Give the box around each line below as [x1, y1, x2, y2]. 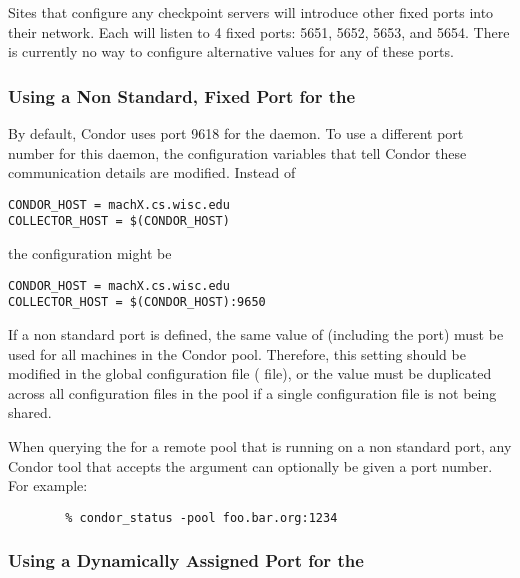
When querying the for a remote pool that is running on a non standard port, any [8, 435, 512, 456]
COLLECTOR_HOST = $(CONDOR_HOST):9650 [8, 295, 266, 310]
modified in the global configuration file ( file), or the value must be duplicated [8, 363, 492, 384]
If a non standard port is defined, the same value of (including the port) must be [8, 324, 504, 344]
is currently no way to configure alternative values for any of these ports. [8, 41, 454, 62]
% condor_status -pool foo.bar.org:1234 [65, 510, 338, 525]
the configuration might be [8, 243, 172, 264]
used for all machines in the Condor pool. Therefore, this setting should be [8, 343, 466, 364]
